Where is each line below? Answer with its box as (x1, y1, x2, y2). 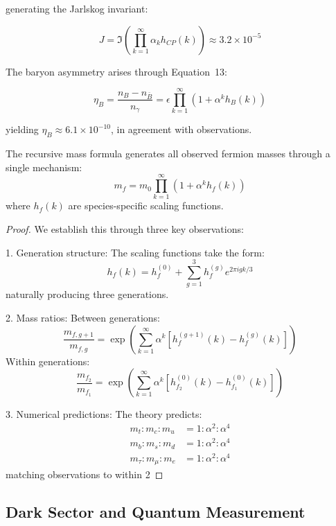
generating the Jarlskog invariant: (6, 1, 148, 15)
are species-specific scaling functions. (68, 198, 224, 213)
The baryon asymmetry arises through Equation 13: (6, 64, 227, 78)
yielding (6, 122, 39, 137)
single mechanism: (6, 159, 82, 174)
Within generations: (6, 353, 90, 368)
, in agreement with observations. (110, 122, 252, 137)
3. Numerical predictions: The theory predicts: (6, 407, 202, 421)
